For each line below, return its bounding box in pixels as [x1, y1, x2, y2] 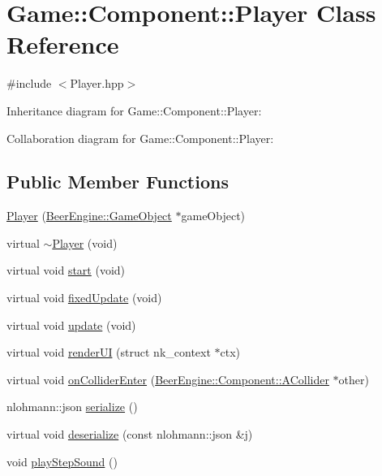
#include [6, 75, 52, 92]
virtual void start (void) [6, 262, 126, 279]
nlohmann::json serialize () [6, 398, 138, 415]
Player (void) [52, 234, 118, 251]
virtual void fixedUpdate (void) [6, 289, 162, 306]
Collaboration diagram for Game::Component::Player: [6, 129, 274, 146]
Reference [6, 28, 119, 61]
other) [338, 370, 369, 387]
